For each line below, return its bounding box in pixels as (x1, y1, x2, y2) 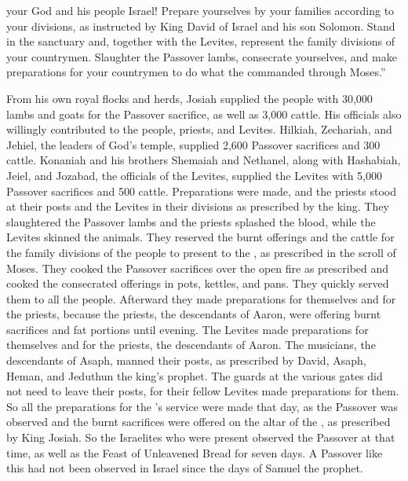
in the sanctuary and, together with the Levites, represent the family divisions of (6, 33, 395, 50)
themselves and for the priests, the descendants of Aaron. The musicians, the (6, 336, 376, 353)
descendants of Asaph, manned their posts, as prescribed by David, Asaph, (6, 352, 366, 369)
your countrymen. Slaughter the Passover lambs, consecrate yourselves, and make (6, 48, 397, 64)
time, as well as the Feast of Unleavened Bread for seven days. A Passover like (6, 444, 383, 461)
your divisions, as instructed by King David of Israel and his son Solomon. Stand (6, 17, 395, 34)
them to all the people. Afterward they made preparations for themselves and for (6, 290, 396, 307)
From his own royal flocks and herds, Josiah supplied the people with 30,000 (6, 90, 373, 106)
